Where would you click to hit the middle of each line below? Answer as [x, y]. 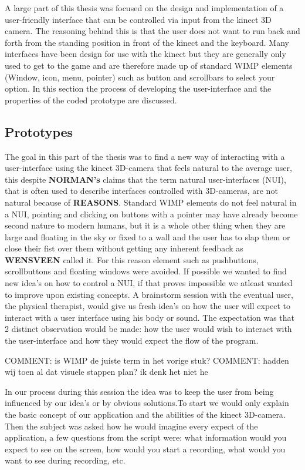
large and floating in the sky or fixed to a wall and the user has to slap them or [148, 236]
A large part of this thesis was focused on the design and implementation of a [144, 8]
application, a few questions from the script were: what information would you [146, 437]
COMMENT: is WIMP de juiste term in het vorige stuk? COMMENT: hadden [147, 360]
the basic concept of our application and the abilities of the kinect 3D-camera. [145, 414]
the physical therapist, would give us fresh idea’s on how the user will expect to [148, 306]
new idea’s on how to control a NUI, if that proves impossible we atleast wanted [149, 283]
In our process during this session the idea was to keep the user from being [139, 391]
